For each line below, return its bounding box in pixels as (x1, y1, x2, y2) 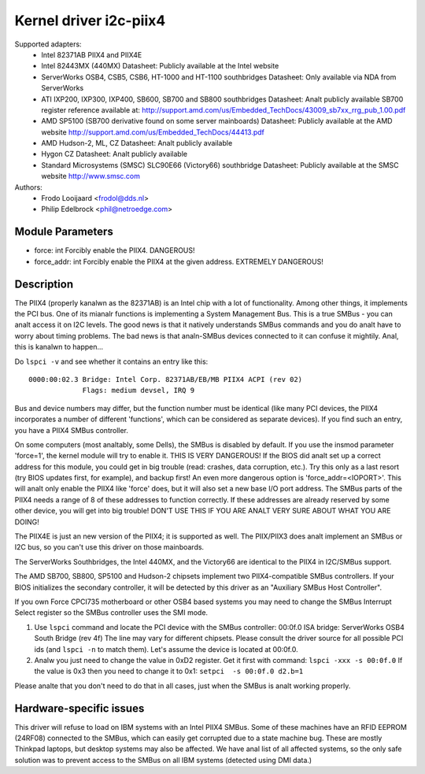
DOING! (14, 517, 39, 527)
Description (14, 277, 74, 291)
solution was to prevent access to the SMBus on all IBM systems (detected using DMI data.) (14, 755, 312, 765)
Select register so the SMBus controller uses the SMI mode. (14, 608, 209, 617)
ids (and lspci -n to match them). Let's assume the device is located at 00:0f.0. (34, 644, 298, 654)
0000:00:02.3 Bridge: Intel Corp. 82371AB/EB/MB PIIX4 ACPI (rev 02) (28, 375, 303, 383)
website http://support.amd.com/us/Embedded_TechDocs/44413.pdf (41, 127, 265, 137)
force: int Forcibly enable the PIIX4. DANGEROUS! (34, 246, 196, 255)
